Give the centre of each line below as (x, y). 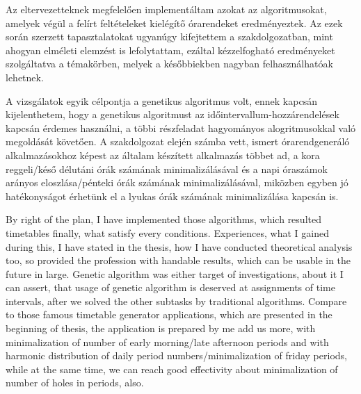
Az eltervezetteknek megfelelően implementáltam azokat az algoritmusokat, (166, 9)
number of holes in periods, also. (75, 383)
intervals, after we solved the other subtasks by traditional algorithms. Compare (176, 301)
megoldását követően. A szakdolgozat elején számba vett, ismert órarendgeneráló (178, 141)
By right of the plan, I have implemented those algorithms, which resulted (163, 219)
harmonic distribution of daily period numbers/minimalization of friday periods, (176, 355)
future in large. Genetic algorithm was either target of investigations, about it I (175, 273)
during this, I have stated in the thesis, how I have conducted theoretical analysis (179, 246)
